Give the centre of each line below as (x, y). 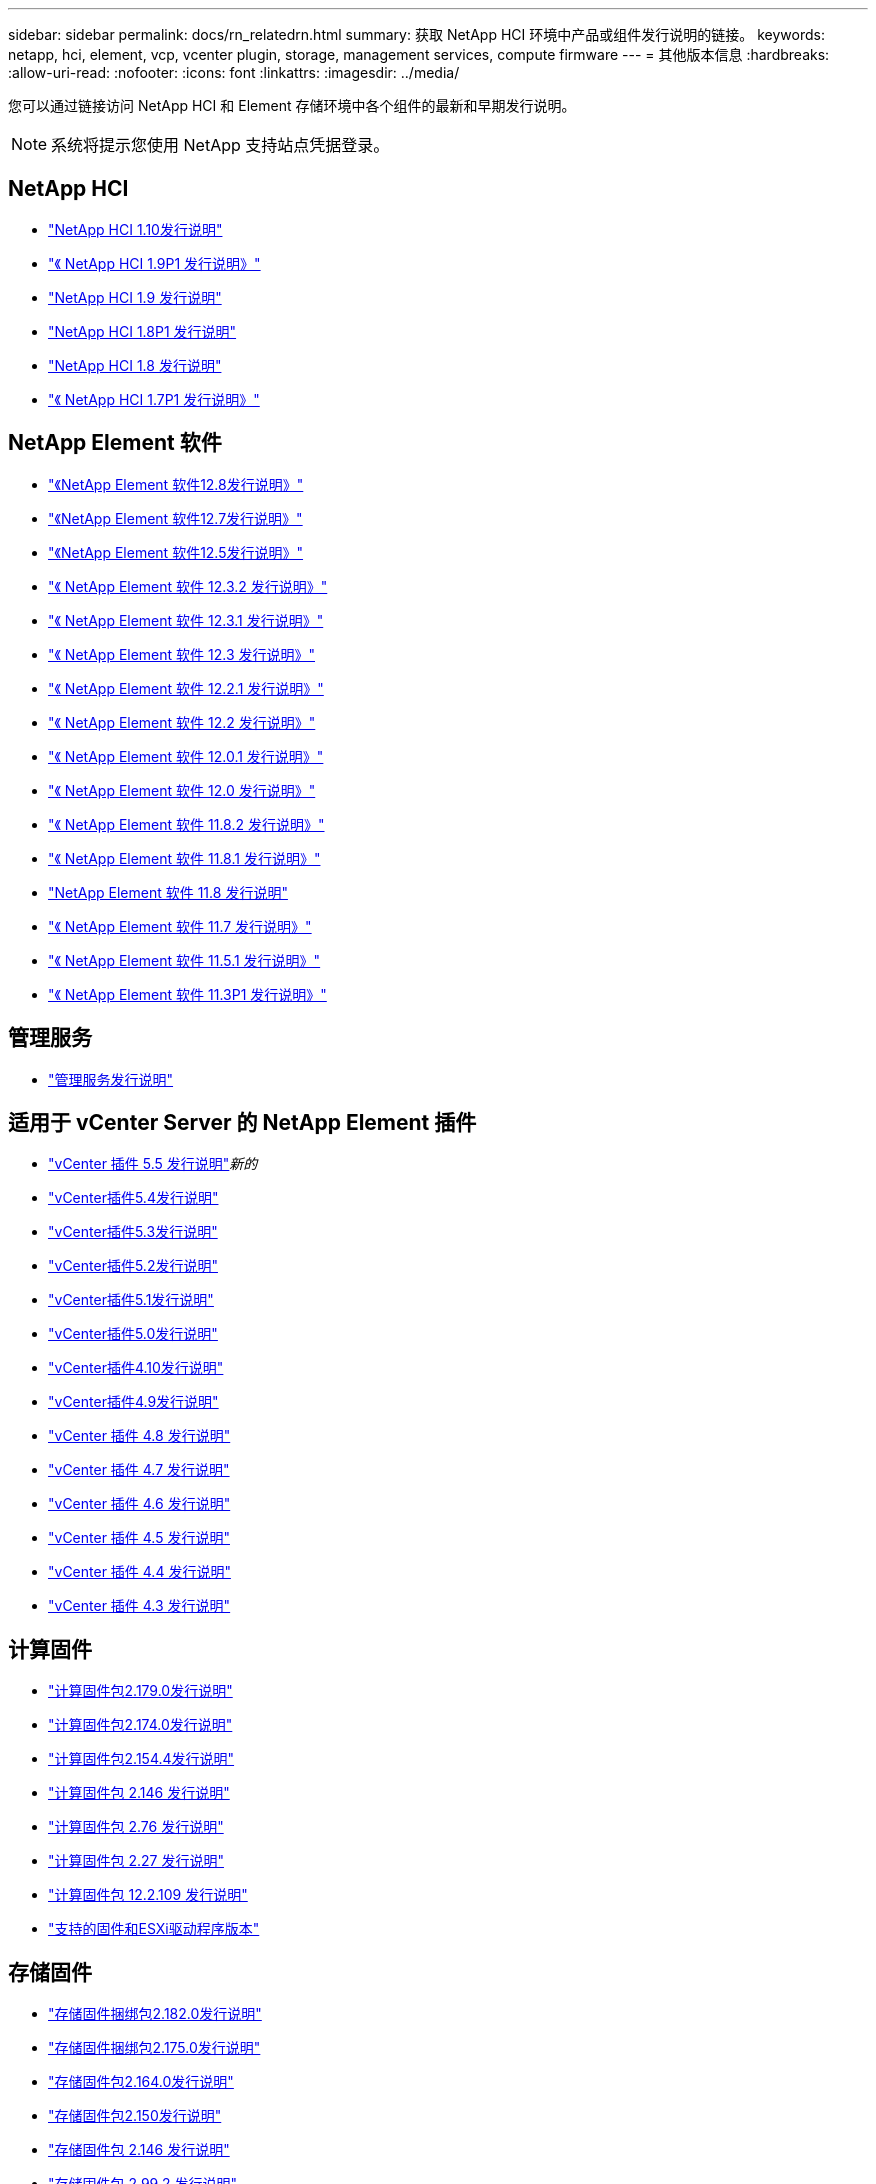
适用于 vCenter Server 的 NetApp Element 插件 (242, 1122)
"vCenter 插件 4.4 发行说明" (139, 1572)
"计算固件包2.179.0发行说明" (140, 1691)
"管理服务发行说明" (111, 1079)
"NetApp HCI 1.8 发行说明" (135, 365)
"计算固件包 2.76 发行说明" (136, 1827)
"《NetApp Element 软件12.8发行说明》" (176, 484)
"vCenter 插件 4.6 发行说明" (139, 1504)
